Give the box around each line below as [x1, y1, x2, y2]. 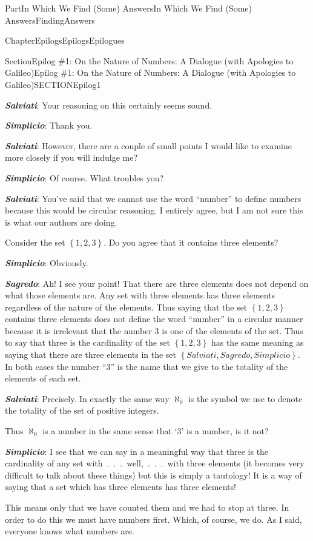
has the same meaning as [211, 336, 304, 349]
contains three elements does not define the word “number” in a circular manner [5, 312, 303, 325]
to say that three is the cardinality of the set [5, 336, 170, 349]
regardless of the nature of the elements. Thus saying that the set [5, 300, 248, 313]
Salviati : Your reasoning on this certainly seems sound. [5, 98, 213, 111]
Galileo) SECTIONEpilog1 [5, 78, 101, 90]
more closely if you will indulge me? [5, 151, 138, 164]
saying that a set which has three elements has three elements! [5, 480, 236, 493]
